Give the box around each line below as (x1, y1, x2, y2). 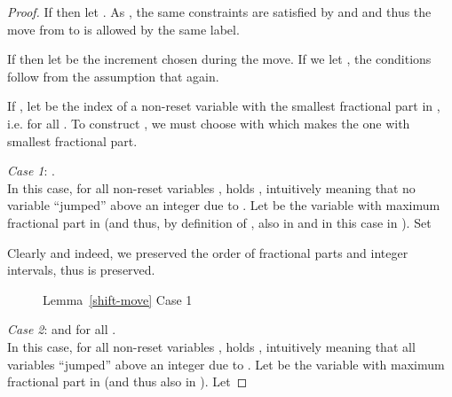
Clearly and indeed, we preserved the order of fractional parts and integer (7, 243, 408, 261)
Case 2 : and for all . (7, 320, 116, 339)
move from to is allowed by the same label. (7, 19, 240, 38)
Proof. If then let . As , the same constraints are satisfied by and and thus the (7, 3, 432, 20)
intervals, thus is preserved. (7, 261, 155, 279)
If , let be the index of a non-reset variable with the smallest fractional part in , (7, 97, 440, 115)
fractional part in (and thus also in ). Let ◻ (7, 372, 248, 391)
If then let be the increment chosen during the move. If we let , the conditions (7, 50, 432, 68)
